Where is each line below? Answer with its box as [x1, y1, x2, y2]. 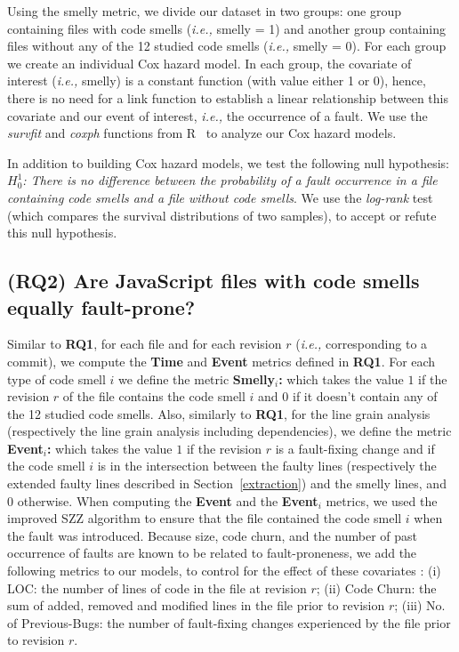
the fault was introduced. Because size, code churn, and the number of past [7, 526, 418, 544]
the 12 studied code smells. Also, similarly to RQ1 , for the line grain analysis [7, 404, 431, 423]
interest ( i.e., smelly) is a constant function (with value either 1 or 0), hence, [7, 71, 426, 90]
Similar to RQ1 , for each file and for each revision [7, 334, 282, 353]
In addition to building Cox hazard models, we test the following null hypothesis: [7, 153, 449, 172]
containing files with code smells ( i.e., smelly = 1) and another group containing [7, 19, 447, 37]
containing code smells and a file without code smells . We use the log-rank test [7, 188, 433, 206]
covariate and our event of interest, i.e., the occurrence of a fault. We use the [7, 106, 428, 125]
